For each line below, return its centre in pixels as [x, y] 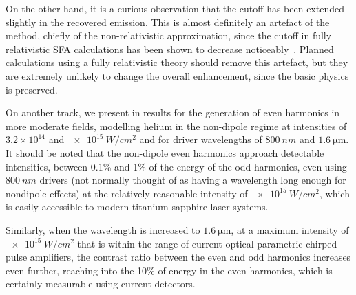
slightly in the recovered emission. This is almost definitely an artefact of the [168, 22]
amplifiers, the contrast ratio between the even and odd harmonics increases [190, 257]
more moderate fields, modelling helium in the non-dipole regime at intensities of [176, 125]
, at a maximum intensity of [290, 229]
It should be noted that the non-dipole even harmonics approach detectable [165, 152]
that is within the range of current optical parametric [190, 243]
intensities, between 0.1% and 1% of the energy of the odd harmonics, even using [176, 166]
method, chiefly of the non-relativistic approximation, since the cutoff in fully [169, 35]
